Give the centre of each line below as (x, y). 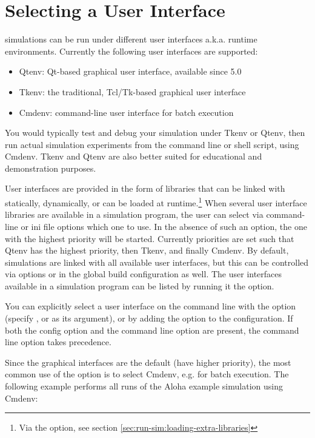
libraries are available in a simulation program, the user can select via (134, 214)
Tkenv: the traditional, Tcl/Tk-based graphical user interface (132, 91)
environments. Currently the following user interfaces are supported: (131, 51)
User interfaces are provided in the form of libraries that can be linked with (145, 188)
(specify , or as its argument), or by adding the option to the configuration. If (149, 318)
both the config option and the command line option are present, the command (152, 330)
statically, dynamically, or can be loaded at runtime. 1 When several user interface (156, 202)
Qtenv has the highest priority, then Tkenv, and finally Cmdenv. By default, (147, 250)
